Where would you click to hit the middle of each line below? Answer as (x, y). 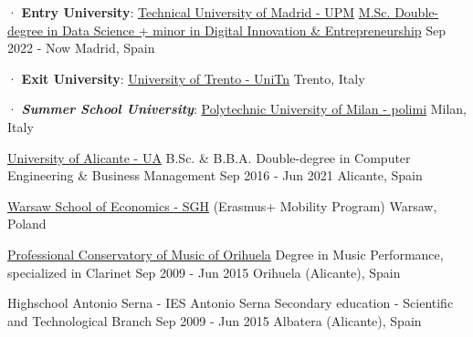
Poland (27, 224)
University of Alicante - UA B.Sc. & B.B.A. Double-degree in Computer (209, 157)
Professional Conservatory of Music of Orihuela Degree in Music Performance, (226, 254)
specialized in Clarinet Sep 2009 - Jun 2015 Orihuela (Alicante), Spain (204, 272)
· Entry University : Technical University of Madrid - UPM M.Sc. (199, 12)
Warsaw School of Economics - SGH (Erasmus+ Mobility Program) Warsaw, (222, 205)
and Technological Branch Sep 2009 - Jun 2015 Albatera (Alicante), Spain (215, 320)
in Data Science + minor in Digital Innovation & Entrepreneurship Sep (247, 30)
